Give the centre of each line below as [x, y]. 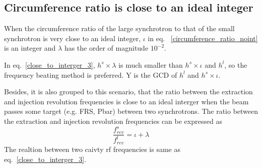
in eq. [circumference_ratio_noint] [203, 38]
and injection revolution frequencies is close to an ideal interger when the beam [126, 101]
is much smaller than [151, 64]
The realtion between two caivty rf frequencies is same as [92, 149]
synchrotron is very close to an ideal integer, [73, 38]
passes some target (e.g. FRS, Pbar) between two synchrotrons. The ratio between [131, 111]
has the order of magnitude [106, 48]
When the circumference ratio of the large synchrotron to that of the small [119, 28]
